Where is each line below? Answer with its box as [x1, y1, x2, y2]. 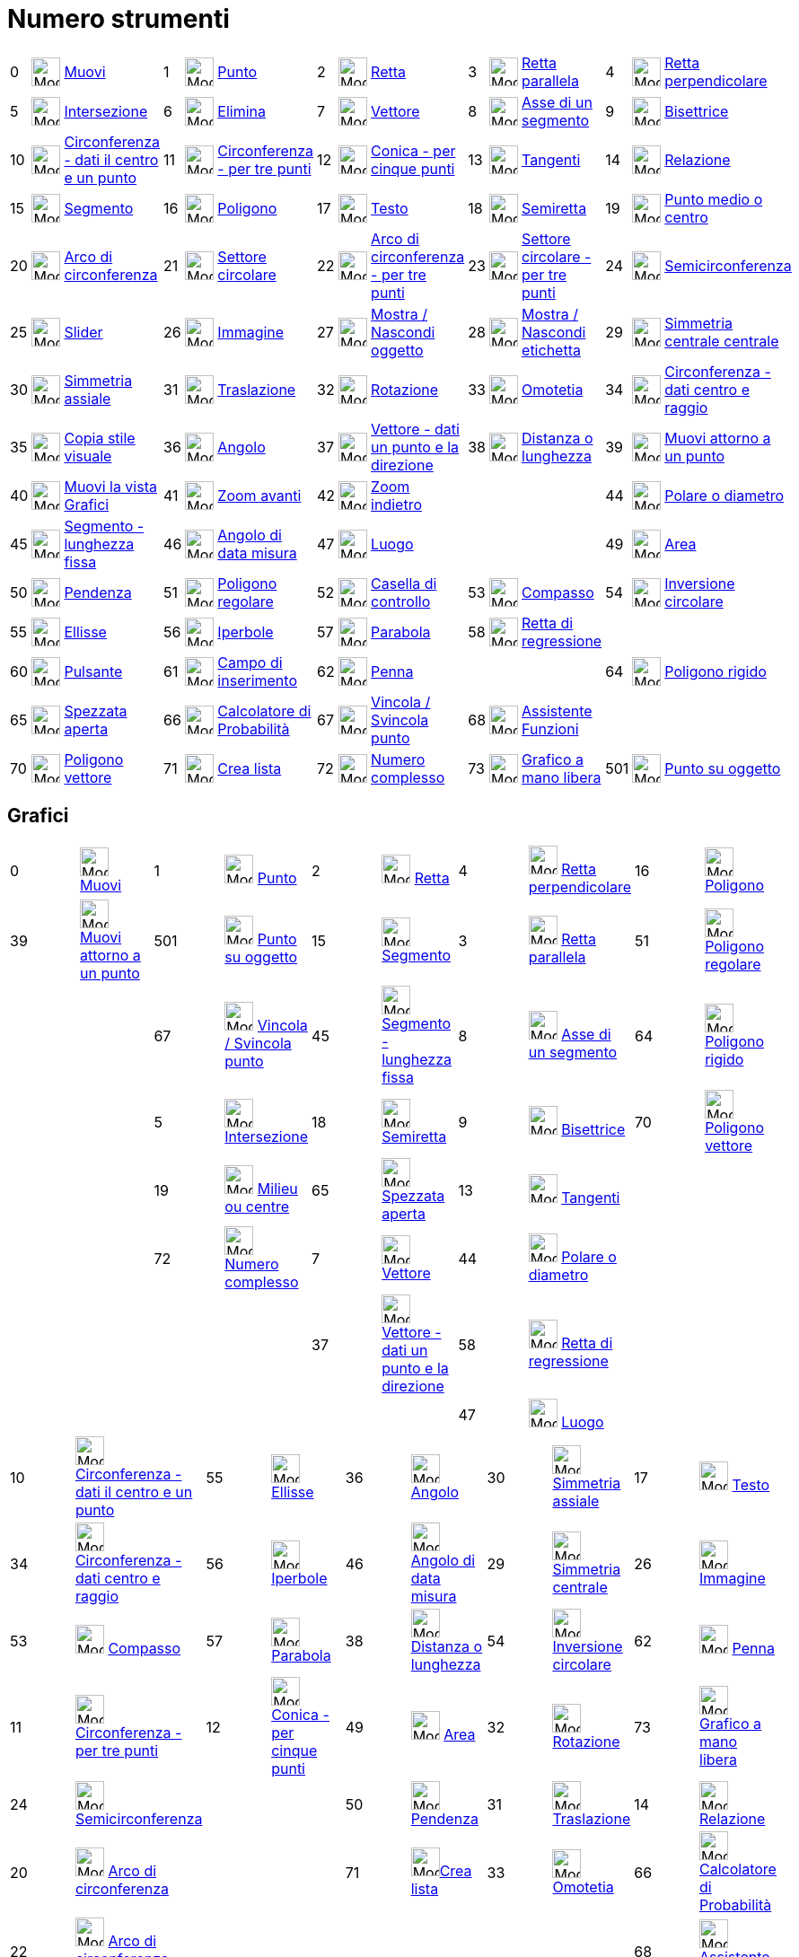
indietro [371, 495, 423, 513]
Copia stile [64, 428, 136, 447]
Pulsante [64, 662, 123, 680]
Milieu [257, 1179, 298, 1198]
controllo [371, 592, 431, 610]
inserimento [217, 671, 297, 689]
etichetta [522, 340, 581, 359]
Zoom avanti [217, 486, 302, 505]
